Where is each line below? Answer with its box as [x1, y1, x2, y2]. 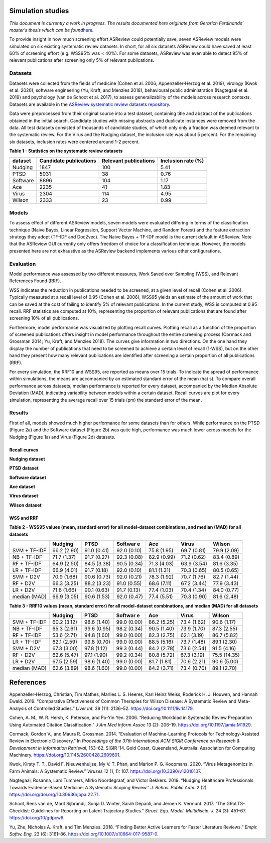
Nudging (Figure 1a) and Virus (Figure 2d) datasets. [9, 434, 115, 440]
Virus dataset [9, 493, 39, 499]
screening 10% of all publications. [9, 315, 79, 321]
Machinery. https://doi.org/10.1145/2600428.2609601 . [9, 752, 120, 758]
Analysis [9, 705, 27, 711]
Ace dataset [9, 484, 35, 490]
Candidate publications [39, 157, 96, 164]
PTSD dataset [9, 465, 39, 471]
